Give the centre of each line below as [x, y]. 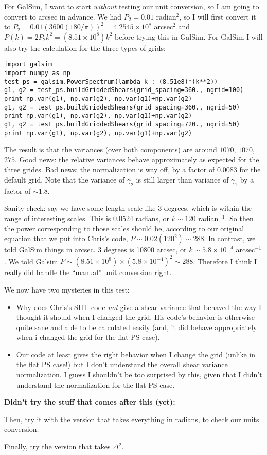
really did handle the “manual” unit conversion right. [88, 272]
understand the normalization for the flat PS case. [95, 384]
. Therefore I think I [225, 261]
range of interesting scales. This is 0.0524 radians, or [87, 218]
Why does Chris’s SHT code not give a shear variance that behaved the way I [139, 307]
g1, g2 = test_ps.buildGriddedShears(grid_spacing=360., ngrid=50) [122, 107]
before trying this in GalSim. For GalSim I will [189, 36]
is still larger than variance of [182, 180]
